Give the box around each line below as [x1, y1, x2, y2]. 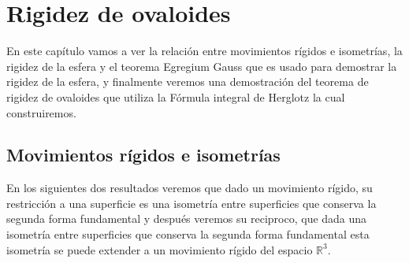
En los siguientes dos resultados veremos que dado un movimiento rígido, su [6, 180, 373, 196]
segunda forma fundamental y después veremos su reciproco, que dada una [6, 210, 367, 227]
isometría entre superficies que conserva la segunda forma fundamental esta [6, 226, 370, 243]
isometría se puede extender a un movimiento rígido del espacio [6, 241, 313, 257]
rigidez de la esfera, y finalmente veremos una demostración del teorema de [6, 73, 369, 90]
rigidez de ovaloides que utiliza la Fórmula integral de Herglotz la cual [6, 88, 345, 105]
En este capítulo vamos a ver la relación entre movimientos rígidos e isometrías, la [6, 43, 403, 59]
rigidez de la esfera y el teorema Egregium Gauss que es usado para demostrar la [6, 57, 397, 74]
